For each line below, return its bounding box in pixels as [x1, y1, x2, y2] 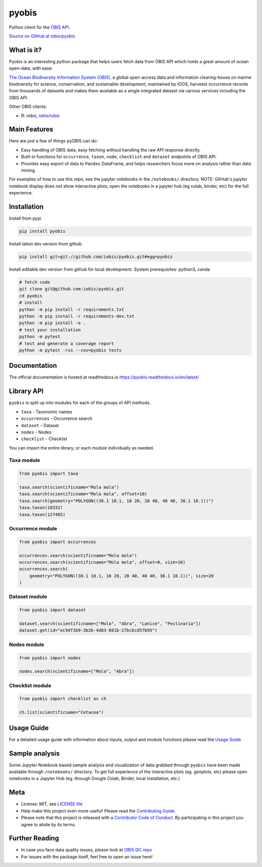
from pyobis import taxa [19, 471, 79, 476]
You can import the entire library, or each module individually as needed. [9, 445, 154, 451]
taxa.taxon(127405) [19, 512, 65, 517]
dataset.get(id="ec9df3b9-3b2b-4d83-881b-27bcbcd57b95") [19, 627, 158, 633]
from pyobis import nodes [19, 655, 81, 660]
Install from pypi [9, 215, 41, 221]
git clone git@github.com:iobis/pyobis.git [19, 286, 125, 292]
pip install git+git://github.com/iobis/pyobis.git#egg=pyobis [19, 254, 173, 260]
